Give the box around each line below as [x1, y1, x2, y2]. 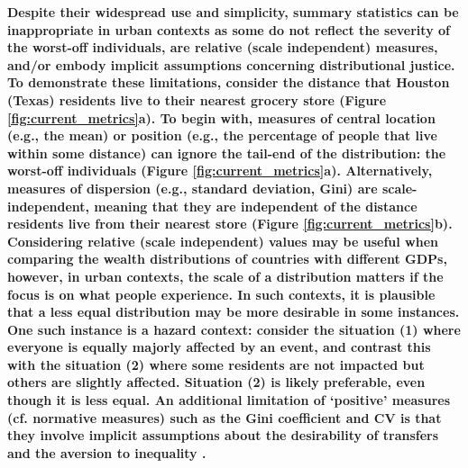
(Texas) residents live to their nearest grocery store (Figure [7, 90, 387, 109]
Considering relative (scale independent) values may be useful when [7, 231, 439, 250]
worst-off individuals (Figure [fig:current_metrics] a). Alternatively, [7, 161, 433, 180]
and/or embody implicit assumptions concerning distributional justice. [7, 55, 455, 74]
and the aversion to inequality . [7, 443, 206, 462]
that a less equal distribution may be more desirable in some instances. [7, 302, 460, 321]
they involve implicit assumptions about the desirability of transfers [7, 426, 439, 445]
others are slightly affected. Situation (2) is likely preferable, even [7, 373, 426, 391]
